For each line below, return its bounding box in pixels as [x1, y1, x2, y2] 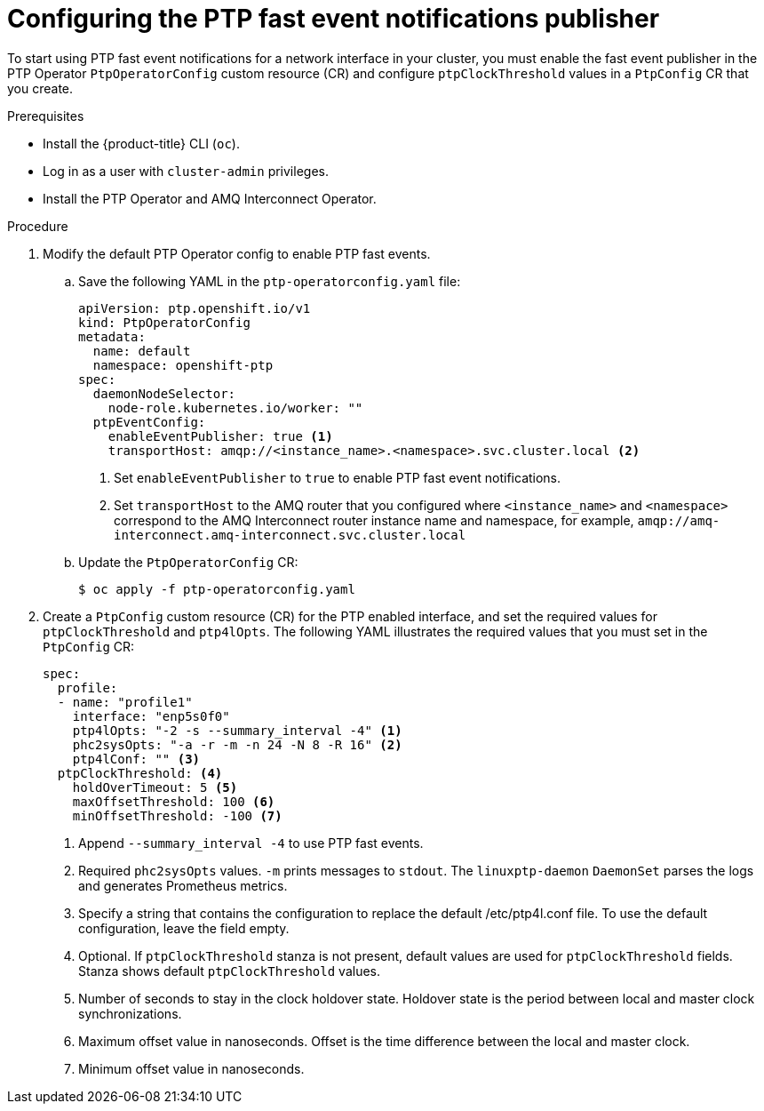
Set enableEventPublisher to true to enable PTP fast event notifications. [114, 469, 561, 485]
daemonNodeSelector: [92, 386, 236, 401]
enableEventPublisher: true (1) [107, 428, 333, 444]
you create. [7, 80, 74, 96]
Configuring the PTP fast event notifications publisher [7, 4, 660, 34]
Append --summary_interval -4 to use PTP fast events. [78, 835, 424, 851]
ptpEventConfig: [92, 414, 206, 429]
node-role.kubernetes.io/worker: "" [107, 400, 363, 415]
